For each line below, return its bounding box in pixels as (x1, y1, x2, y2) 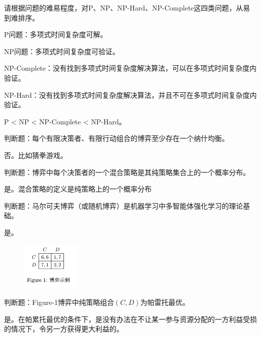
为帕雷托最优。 (140, 297, 190, 307)
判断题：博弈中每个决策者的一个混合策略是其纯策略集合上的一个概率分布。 (4, 166, 250, 177)
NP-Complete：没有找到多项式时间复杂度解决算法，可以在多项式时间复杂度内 (4, 63, 257, 73)
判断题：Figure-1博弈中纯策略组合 (4, 297, 114, 307)
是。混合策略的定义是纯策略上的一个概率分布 (4, 184, 152, 194)
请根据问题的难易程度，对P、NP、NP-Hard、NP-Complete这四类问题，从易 (4, 3, 250, 13)
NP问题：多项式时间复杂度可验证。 (4, 46, 120, 56)
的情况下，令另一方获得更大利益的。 (4, 323, 123, 334)
